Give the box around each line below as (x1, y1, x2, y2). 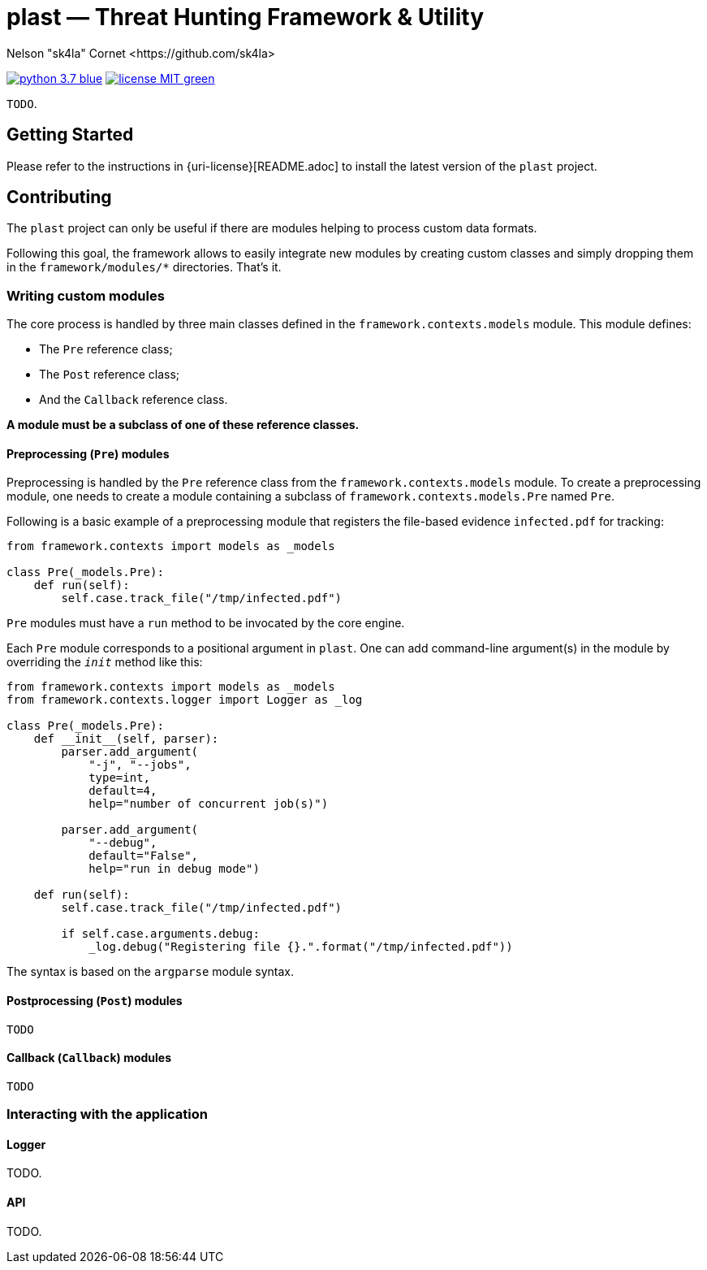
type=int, (88, 771, 151, 785)
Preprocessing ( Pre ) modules (6, 446, 170, 461)
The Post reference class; (39, 367, 180, 382)
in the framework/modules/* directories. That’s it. (6, 260, 282, 275)
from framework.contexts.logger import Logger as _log (6, 693, 363, 707)
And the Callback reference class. (39, 392, 228, 407)
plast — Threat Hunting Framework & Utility (6, 3, 484, 31)
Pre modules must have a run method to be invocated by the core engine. (6, 616, 405, 631)
